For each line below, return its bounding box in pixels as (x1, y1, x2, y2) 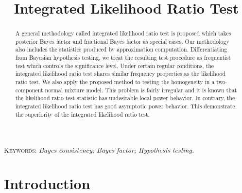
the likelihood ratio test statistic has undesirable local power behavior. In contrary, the (15, 94, 235, 102)
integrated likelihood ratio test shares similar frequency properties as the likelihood (15, 70, 226, 78)
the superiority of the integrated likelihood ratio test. (15, 110, 150, 118)
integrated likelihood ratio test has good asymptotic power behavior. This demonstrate (15, 102, 235, 110)
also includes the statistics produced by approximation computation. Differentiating (15, 45, 227, 53)
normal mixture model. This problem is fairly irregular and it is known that (45, 86, 237, 94)
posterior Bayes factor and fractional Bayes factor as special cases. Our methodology (15, 37, 229, 45)
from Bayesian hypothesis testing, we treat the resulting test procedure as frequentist (15, 53, 231, 62)
